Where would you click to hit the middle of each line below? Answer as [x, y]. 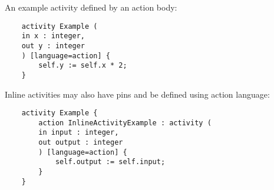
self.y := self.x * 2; [83, 66]
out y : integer [53, 46]
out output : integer [81, 143]
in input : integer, [79, 133]
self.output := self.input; [110, 162]
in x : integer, [53, 36]
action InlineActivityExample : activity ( [125, 123]
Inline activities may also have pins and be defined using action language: [137, 94]
